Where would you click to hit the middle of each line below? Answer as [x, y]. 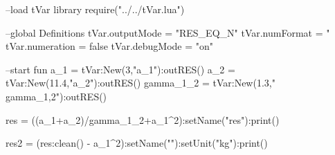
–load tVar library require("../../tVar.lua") [95, 9]
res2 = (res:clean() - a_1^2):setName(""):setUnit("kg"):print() [137, 143]
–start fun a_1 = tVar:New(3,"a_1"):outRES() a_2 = [120, 69]
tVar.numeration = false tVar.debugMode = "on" [110, 46]
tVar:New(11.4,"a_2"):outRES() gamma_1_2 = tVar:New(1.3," [141, 83]
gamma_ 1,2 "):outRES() [56, 96]
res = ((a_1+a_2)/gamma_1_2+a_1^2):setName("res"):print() [143, 119]
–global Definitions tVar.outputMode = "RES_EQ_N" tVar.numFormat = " [168, 32]
